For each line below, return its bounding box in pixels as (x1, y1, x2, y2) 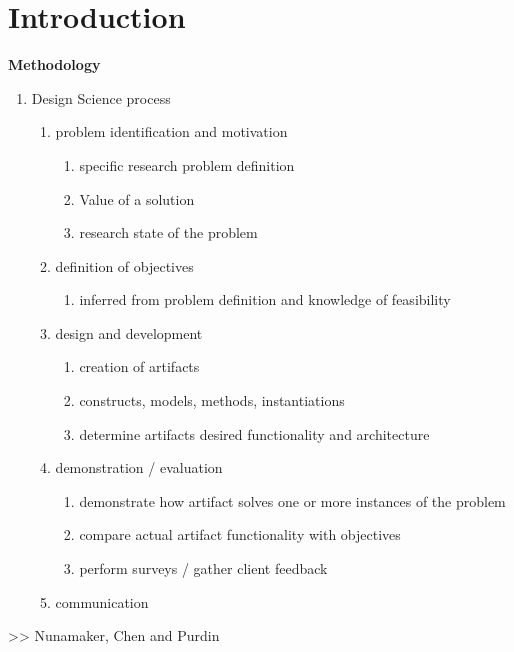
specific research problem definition (79, 154, 295, 175)
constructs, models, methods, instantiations (79, 390, 345, 411)
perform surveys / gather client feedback (79, 558, 328, 579)
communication (55, 591, 149, 612)
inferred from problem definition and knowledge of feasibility (79, 289, 451, 310)
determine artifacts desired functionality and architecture (79, 423, 430, 444)
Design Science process (31, 87, 171, 108)
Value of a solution (79, 188, 195, 209)
